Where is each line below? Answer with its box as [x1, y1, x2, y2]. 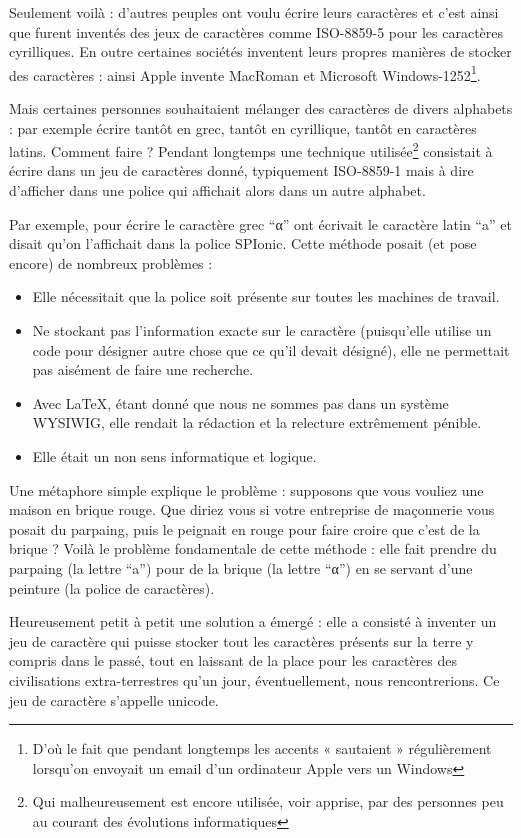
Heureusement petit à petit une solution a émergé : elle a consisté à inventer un [9, 611, 497, 632]
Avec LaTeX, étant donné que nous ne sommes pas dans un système [32, 392, 449, 413]
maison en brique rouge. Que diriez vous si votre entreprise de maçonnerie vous [9, 499, 495, 520]
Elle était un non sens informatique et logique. [32, 446, 317, 466]
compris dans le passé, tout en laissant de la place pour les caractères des [9, 650, 457, 671]
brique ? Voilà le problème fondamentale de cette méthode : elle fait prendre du [9, 538, 497, 559]
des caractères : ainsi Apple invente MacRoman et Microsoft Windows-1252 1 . [9, 61, 481, 85]
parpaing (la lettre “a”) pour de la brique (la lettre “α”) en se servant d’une [9, 557, 473, 578]
